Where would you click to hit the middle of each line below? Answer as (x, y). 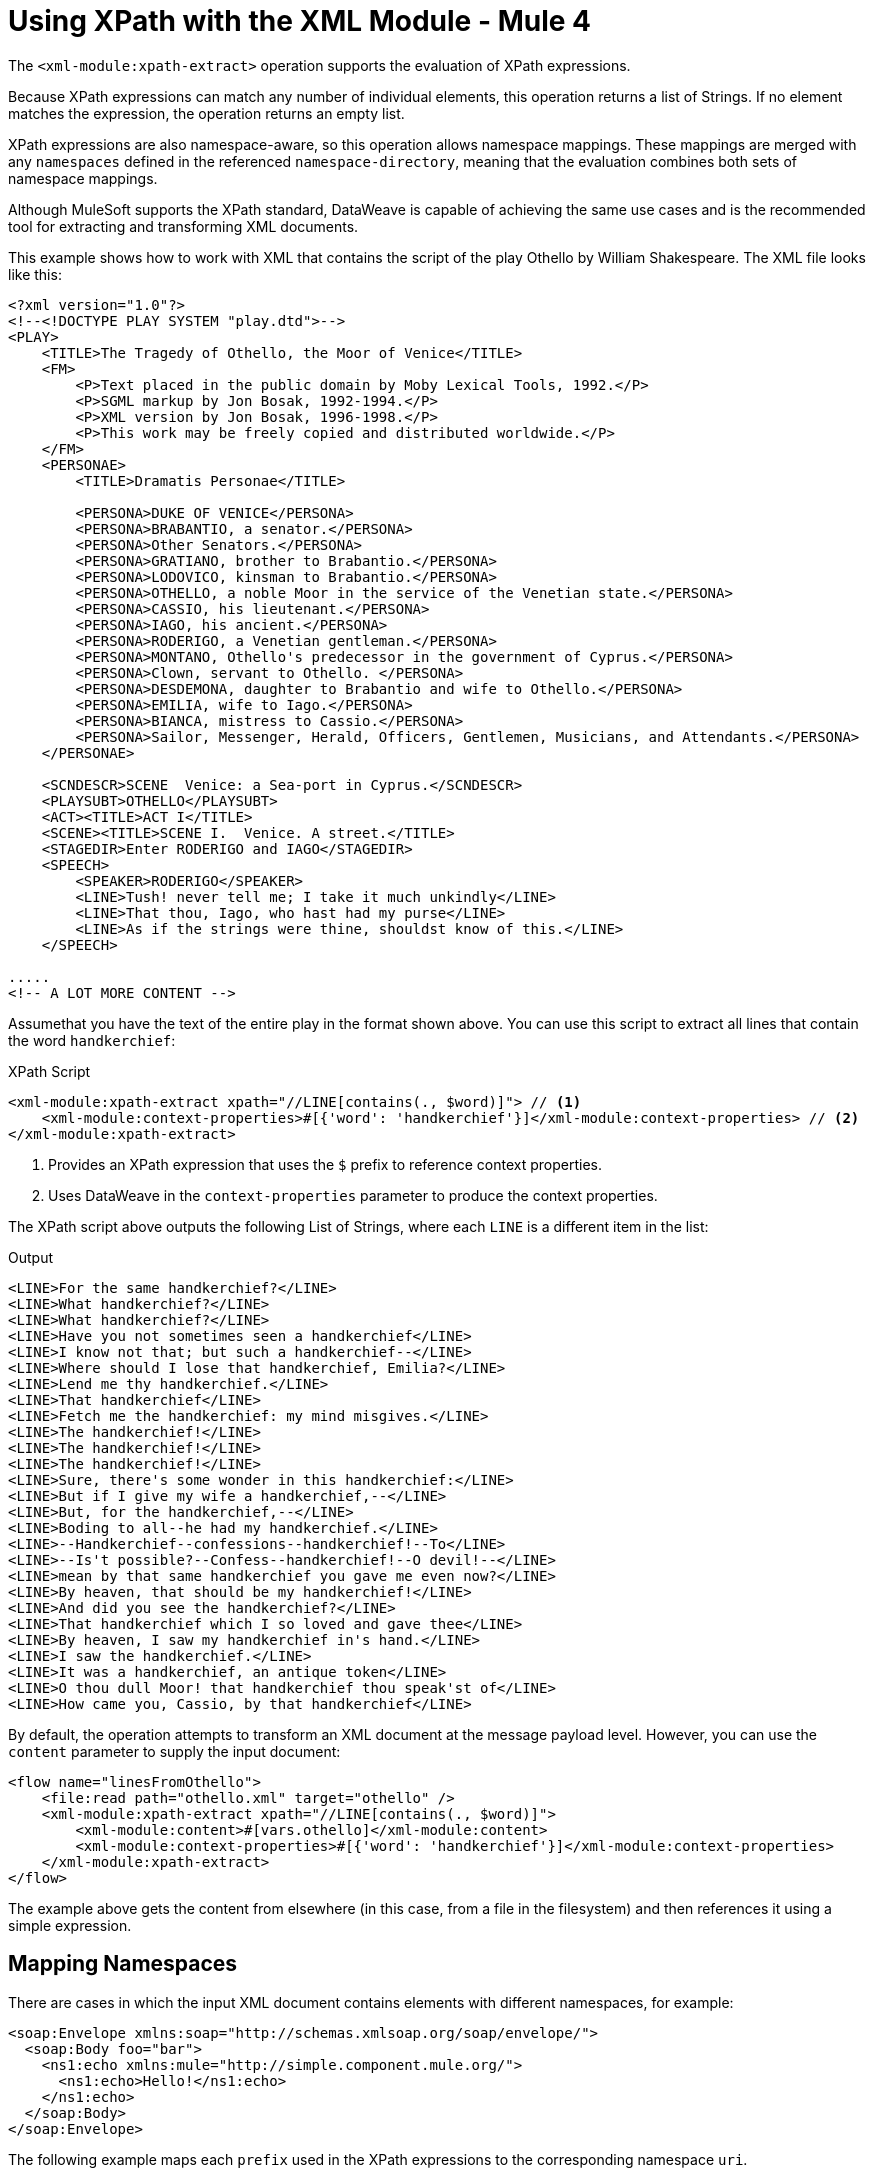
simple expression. (70, 1925)
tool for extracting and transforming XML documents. (183, 226)
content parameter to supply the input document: (174, 1751)
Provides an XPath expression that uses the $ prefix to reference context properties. (325, 1164)
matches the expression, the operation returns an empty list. (206, 113)
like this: (35, 274)
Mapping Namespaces (123, 1964)
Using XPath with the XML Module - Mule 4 (299, 21)
